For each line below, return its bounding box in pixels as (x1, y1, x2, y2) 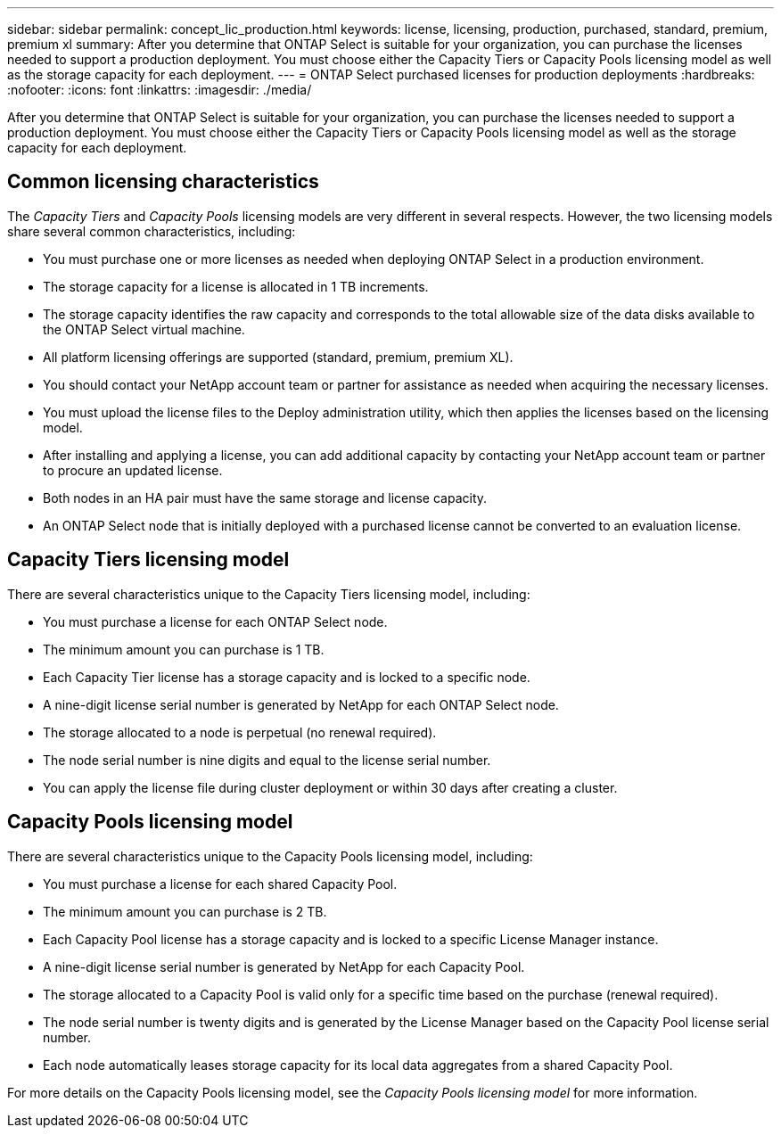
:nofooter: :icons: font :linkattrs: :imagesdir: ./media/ (7, 82, 312, 97)
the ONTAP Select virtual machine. (43, 321, 245, 337)
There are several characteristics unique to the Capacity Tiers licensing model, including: (7, 586, 530, 602)
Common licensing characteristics (7, 170, 319, 193)
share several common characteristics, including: (7, 223, 296, 239)
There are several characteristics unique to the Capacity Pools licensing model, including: (7, 848, 533, 864)
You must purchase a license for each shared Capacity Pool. (43, 876, 398, 892)
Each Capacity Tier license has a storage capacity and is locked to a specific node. (43, 669, 530, 685)
